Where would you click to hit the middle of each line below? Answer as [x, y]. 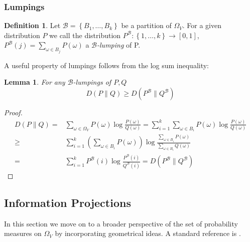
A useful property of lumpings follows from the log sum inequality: [107, 65]
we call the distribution [85, 35]
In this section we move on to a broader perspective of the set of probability [121, 223]
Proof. [13, 112]
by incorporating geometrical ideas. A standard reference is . [148, 233]
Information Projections [68, 203]
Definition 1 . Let [32, 25]
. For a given [202, 25]
